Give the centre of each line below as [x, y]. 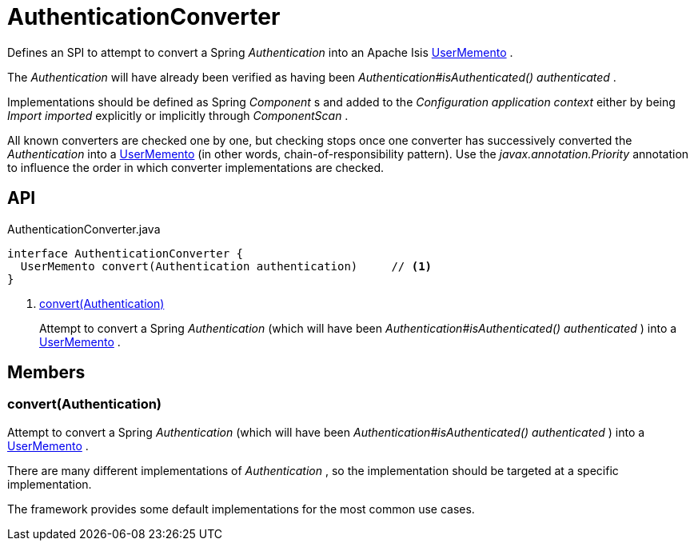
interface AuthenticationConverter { [126, 253]
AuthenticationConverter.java [84, 229]
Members [46, 373]
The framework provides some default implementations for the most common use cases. [241, 509]
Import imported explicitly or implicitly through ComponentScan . [178, 115]
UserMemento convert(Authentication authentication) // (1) [226, 266]
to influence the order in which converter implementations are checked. [196, 167]
